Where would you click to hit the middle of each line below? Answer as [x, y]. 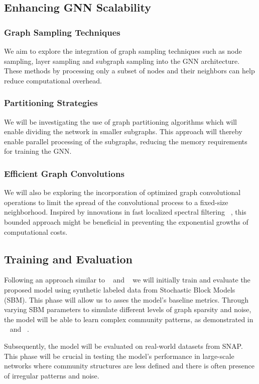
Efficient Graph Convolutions [64, 173]
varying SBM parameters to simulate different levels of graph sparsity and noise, [128, 309]
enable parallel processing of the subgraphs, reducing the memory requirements [126, 141]
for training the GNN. [38, 151]
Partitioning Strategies [51, 103]
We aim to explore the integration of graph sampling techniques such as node [123, 51]
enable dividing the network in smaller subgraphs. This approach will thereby [123, 131]
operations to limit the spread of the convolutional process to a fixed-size [116, 202]
